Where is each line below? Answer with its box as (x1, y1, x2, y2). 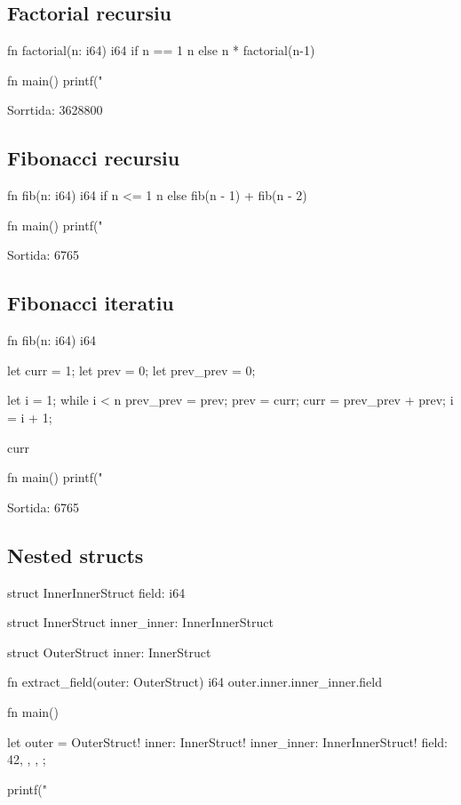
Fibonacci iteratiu (7, 289, 174, 317)
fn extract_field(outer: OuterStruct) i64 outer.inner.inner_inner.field (7, 672, 382, 691)
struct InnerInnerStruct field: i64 (7, 583, 186, 601)
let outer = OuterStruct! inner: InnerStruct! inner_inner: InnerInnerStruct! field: (7, 732, 449, 751)
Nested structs (7, 541, 144, 568)
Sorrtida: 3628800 (7, 101, 103, 119)
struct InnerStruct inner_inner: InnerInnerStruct (7, 613, 274, 632)
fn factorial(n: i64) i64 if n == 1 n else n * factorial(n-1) (7, 41, 315, 60)
